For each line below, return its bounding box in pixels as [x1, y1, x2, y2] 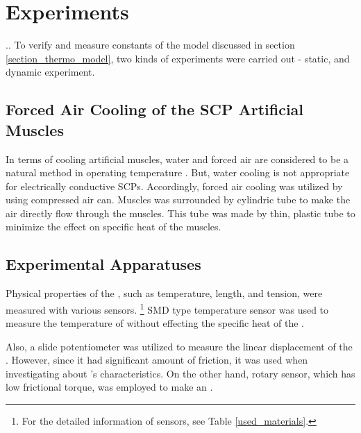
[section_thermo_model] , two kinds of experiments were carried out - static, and [6, 51, 350, 65]
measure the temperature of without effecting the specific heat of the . [6, 316, 304, 330]
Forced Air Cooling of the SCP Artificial [6, 99, 304, 120]
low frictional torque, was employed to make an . [6, 380, 213, 394]
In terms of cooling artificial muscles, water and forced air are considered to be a [6, 151, 349, 166]
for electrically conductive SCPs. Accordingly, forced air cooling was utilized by [6, 178, 343, 193]
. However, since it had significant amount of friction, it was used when [6, 353, 308, 367]
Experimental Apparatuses [6, 253, 201, 275]
